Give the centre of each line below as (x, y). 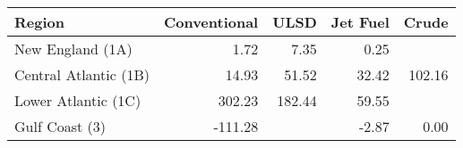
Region (39, 22)
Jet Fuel (360, 22)
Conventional (211, 22)
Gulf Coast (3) (60, 126)
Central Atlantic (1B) (82, 74)
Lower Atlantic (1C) (78, 100)
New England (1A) (73, 49)
